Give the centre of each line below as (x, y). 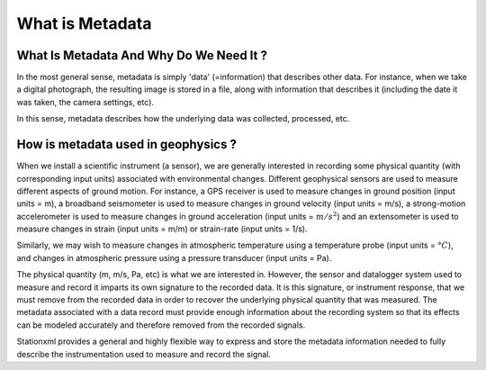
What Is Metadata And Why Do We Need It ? (142, 55)
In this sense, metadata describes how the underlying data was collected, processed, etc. (183, 119)
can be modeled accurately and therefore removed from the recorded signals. (161, 325)
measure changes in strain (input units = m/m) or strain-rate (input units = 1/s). (162, 229)
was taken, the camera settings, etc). (85, 102)
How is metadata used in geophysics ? (127, 144)
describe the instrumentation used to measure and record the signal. (144, 354)
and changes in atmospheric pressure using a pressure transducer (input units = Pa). (174, 257)
